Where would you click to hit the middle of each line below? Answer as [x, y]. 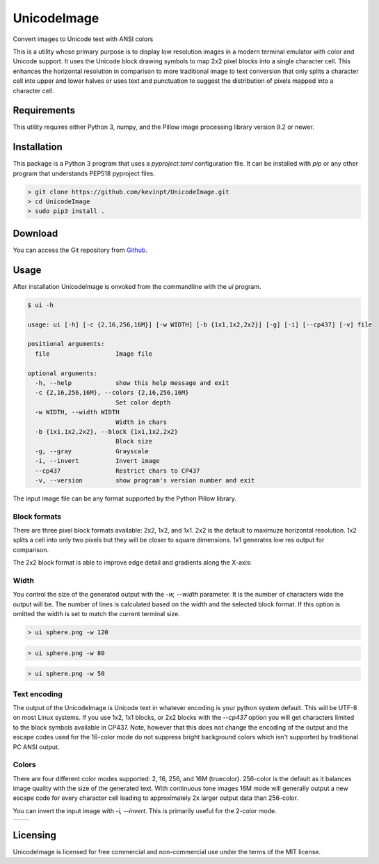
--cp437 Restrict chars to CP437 [118, 471]
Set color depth [143, 402]
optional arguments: [62, 373]
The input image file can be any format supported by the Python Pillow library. [124, 498]
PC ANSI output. [36, 747]
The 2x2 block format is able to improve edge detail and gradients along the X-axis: [132, 563]
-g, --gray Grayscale [92, 451]
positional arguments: [66, 344]
